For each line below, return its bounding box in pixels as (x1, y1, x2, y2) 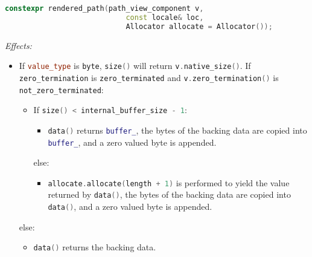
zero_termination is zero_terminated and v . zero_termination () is (19, 71, 279, 83)
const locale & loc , (126, 13, 204, 22)
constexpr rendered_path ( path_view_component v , (5, 4, 204, 13)
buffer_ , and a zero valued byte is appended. (48, 135, 217, 148)
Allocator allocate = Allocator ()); (126, 22, 273, 31)
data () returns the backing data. (33, 241, 156, 253)
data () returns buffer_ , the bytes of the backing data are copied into (48, 123, 307, 136)
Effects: (5, 39, 32, 51)
